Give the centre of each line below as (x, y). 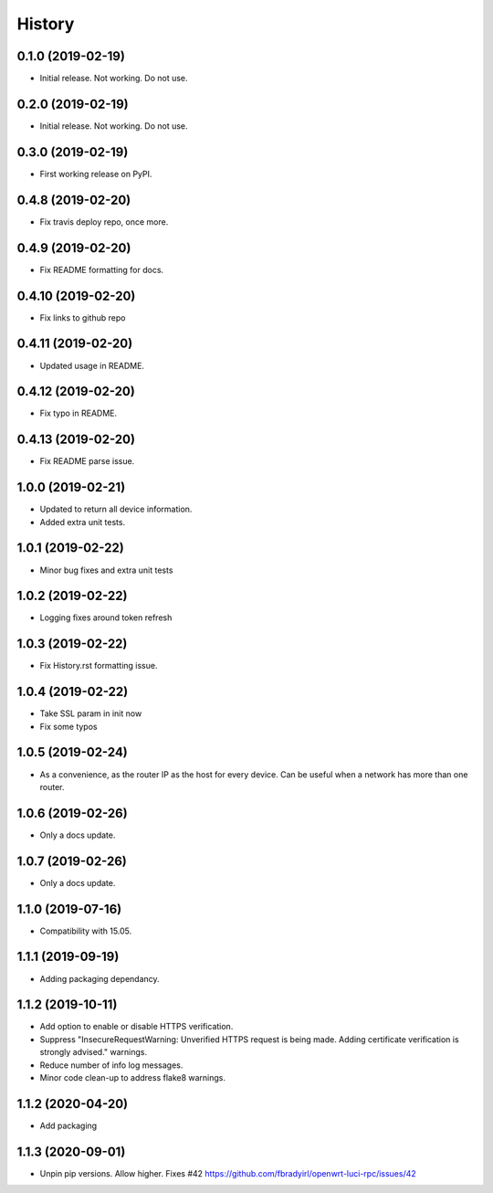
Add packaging (68, 1125)
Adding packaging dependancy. (100, 978)
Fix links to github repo (83, 317)
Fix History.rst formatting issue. (99, 666)
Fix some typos (68, 726)
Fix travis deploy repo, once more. (104, 222)
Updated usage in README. (92, 365)
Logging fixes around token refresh (106, 618)
